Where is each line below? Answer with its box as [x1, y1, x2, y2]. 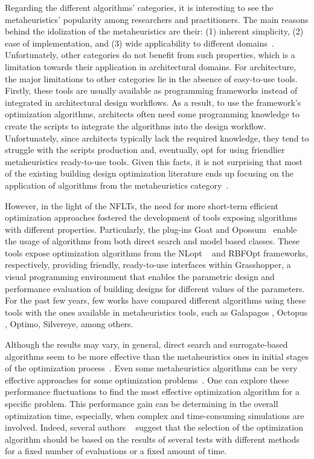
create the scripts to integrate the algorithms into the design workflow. [5, 119, 266, 132]
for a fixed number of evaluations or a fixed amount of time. [5, 444, 227, 457]
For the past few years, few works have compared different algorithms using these [5, 294, 306, 307]
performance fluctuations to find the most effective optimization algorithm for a [5, 385, 300, 398]
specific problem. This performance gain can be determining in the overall [5, 397, 278, 409]
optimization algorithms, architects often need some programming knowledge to [5, 108, 300, 120]
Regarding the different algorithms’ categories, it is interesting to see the [5, 1, 274, 13]
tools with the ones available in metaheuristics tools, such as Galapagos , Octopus [5, 305, 308, 318]
